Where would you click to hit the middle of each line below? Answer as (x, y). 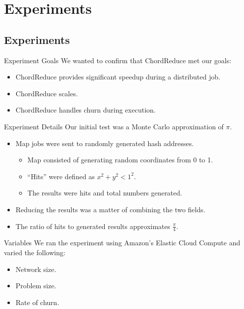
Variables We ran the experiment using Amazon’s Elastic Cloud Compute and (122, 243)
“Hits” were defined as (61, 176)
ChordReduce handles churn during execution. (85, 110)
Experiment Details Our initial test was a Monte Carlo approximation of (114, 126)
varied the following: (35, 252)
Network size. (36, 269)
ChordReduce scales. (47, 93)
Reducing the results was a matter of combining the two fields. (110, 209)
